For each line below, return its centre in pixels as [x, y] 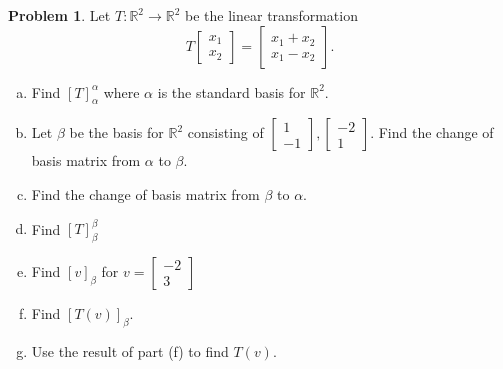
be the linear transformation [271, 15]
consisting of [225, 132]
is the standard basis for [231, 91]
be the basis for [116, 132]
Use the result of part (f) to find [130, 350]
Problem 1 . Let [59, 15]
